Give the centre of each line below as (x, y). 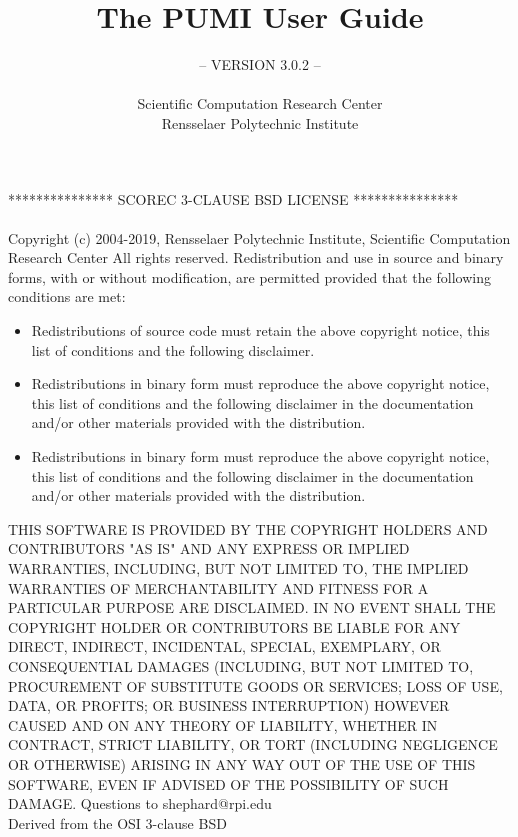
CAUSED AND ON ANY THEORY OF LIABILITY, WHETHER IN (223, 724)
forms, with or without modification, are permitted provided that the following (249, 276)
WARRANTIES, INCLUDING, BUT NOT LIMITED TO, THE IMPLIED (238, 568)
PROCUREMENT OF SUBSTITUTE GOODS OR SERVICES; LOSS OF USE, (255, 685)
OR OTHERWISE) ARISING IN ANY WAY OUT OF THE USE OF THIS (242, 763)
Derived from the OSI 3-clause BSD (117, 822)
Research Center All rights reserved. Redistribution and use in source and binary (256, 257)
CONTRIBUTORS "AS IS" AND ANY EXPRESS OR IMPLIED (209, 548)
